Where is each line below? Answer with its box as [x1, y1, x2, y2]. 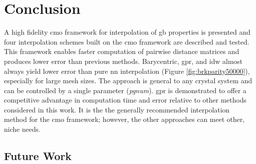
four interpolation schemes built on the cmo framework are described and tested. [4, 36, 250, 47]
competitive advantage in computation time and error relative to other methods [4, 95, 247, 105]
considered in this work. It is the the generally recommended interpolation [4, 104, 230, 114]
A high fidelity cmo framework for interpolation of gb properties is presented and [4, 27, 251, 37]
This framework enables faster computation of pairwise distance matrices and [4, 46, 239, 56]
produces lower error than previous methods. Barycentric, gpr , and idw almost [4, 55, 243, 66]
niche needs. [4, 124, 41, 134]
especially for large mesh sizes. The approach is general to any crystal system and [4, 75, 253, 86]
